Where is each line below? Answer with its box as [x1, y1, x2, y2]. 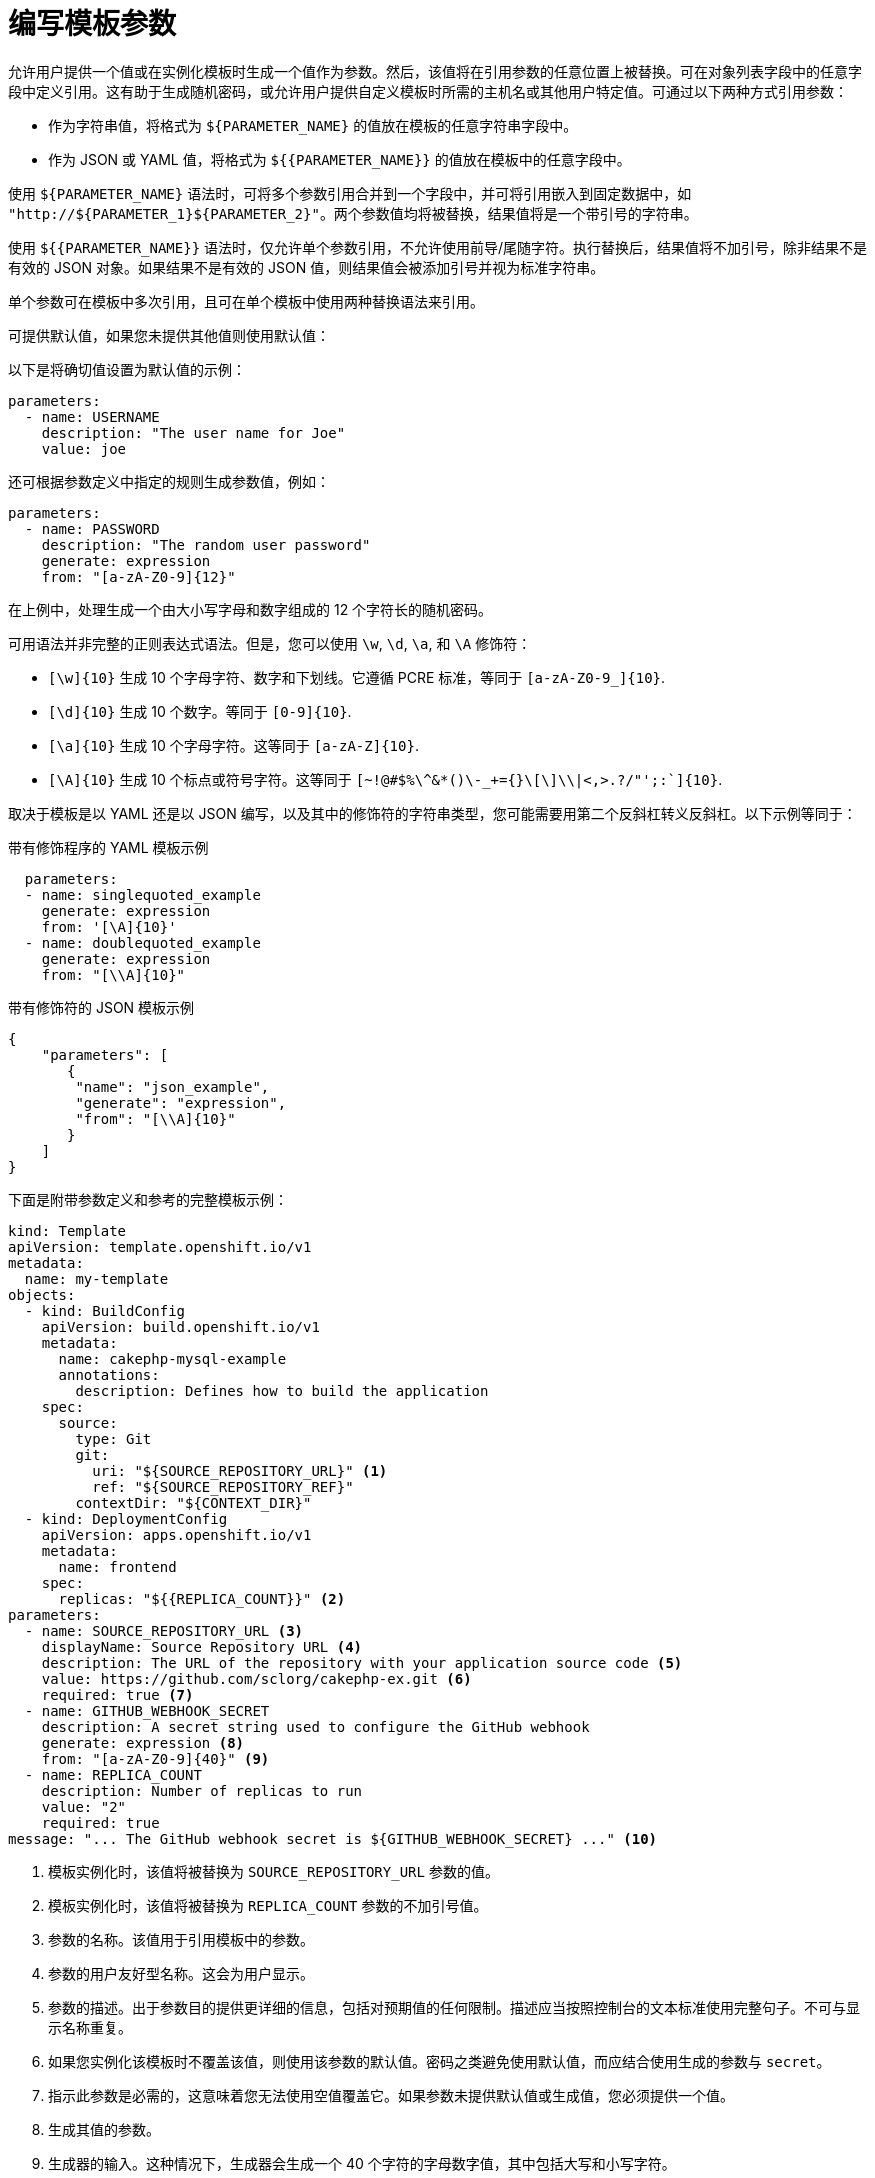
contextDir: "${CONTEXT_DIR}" [75, 1494, 312, 1511]
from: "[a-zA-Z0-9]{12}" [41, 568, 236, 585]
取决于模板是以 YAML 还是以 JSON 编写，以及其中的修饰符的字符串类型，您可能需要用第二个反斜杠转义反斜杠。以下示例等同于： [8, 804, 857, 822]
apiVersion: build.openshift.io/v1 [41, 1318, 320, 1335]
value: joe [41, 440, 127, 457]
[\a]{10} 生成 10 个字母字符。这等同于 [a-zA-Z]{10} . [48, 736, 419, 754]
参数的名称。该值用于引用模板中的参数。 [48, 1930, 314, 1948]
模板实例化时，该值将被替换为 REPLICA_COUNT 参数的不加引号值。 [48, 1896, 488, 1914]
